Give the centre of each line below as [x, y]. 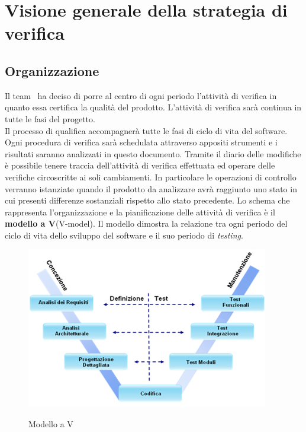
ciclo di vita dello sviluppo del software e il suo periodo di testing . [124, 235]
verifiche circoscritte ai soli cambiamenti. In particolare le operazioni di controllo [151, 177]
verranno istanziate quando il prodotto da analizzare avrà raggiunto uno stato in [151, 188]
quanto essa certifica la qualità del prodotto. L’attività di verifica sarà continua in [153, 107]
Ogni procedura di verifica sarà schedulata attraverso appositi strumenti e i [141, 142]
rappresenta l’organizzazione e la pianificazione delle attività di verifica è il [140, 212]
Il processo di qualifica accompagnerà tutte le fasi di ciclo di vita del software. [146, 130]
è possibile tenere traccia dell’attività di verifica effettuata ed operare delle [140, 165]
